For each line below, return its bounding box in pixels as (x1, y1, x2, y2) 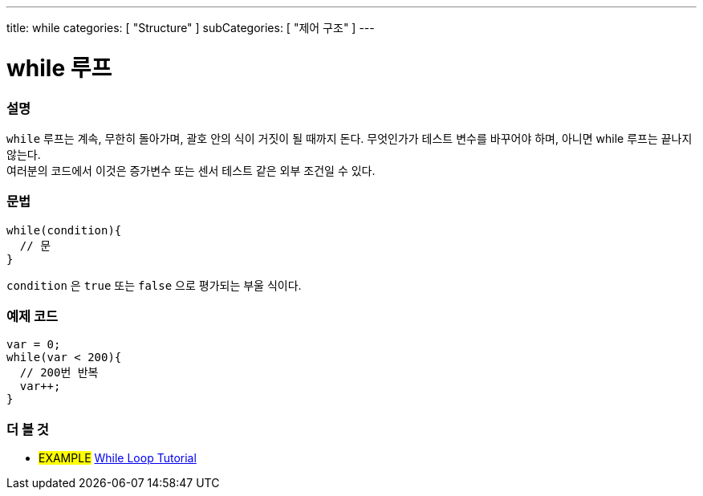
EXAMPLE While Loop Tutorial (39, 451, 197, 466)
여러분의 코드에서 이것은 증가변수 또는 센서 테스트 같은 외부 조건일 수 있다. (6, 163, 376, 177)
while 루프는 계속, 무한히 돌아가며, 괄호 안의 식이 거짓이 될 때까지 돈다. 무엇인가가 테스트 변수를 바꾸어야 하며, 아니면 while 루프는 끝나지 (6, 131, 693, 145)
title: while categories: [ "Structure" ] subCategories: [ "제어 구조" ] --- (6, 21, 375, 35)
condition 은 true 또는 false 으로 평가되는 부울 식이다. (6, 278, 302, 292)
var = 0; (6, 338, 61, 352)
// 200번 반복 (19, 366, 99, 380)
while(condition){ (6, 223, 122, 237)
